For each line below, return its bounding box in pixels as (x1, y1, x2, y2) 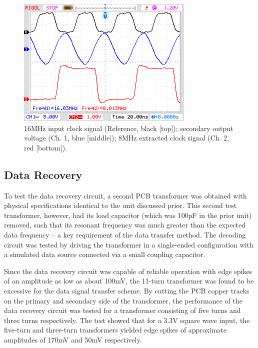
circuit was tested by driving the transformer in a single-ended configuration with (4, 239, 253, 249)
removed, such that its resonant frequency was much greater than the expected (4, 219, 246, 230)
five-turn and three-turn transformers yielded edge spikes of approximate (4, 324, 227, 335)
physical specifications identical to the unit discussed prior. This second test (4, 200, 237, 210)
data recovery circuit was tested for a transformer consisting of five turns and (4, 305, 241, 315)
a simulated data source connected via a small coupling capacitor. (4, 249, 205, 259)
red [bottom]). (24, 142, 67, 152)
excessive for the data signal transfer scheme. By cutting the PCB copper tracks (4, 285, 249, 295)
